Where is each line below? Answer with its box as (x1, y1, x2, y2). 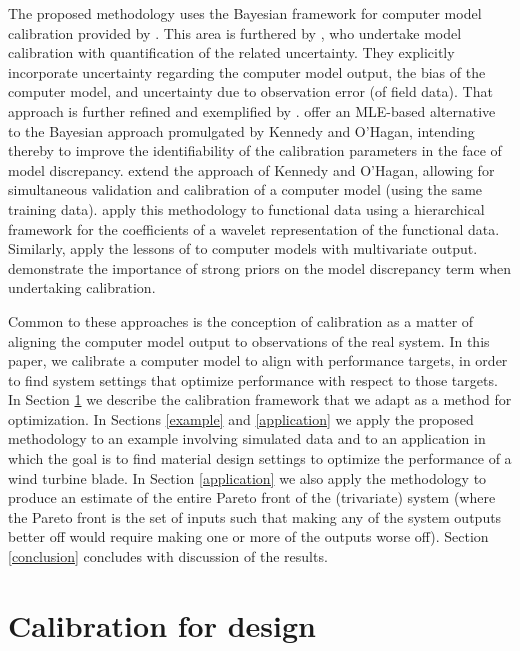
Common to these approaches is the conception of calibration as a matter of (8, 310, 474, 331)
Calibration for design (8, 604, 316, 645)
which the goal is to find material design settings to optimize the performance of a (8, 448, 512, 469)
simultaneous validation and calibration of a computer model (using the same (8, 179, 483, 200)
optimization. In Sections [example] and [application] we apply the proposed (8, 408, 474, 429)
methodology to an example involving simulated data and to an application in (8, 428, 486, 449)
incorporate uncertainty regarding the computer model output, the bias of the (8, 61, 486, 82)
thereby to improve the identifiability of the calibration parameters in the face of (8, 140, 502, 161)
